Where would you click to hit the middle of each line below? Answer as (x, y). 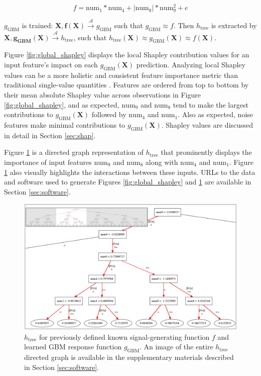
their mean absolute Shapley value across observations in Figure (102, 95)
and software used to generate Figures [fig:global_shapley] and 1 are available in (128, 182)
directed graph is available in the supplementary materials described (129, 357)
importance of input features (48, 162)
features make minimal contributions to (65, 124)
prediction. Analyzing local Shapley (191, 65)
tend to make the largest (211, 104)
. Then (184, 25)
